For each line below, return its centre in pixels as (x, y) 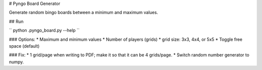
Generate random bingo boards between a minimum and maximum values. (83, 13)
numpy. (16, 62)
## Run (16, 21)
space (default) (24, 46)
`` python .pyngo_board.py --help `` (44, 30)
